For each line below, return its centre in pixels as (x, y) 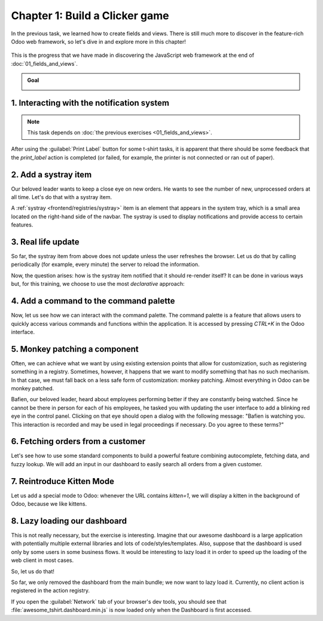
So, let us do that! (33, 571)
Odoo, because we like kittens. (49, 504)
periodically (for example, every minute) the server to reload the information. (105, 264)
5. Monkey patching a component (75, 349)
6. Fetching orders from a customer (78, 441)
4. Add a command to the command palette (93, 301)
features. (22, 225)
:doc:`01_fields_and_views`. (44, 63)
